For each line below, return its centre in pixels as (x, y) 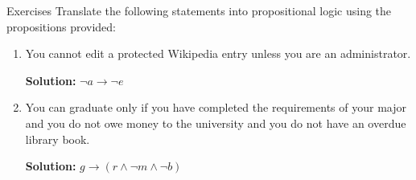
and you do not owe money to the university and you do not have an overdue (216, 123)
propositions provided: (61, 26)
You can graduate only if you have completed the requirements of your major (216, 107)
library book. (58, 139)
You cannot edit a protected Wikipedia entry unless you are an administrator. (218, 53)
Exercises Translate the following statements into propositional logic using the (199, 10)
